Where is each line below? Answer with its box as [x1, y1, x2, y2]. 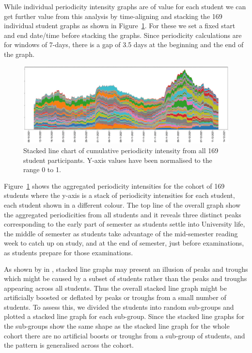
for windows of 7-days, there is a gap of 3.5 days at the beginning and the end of [4, 39, 244, 50]
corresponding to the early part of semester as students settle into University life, [4, 219, 245, 229]
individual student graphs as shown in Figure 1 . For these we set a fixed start [4, 20, 236, 31]
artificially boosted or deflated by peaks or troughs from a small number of [4, 292, 226, 302]
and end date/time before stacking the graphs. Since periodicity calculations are [4, 30, 242, 40]
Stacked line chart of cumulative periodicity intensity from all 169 [23, 145, 219, 155]
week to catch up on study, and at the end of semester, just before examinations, [4, 238, 244, 248]
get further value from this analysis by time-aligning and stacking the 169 [4, 11, 222, 21]
